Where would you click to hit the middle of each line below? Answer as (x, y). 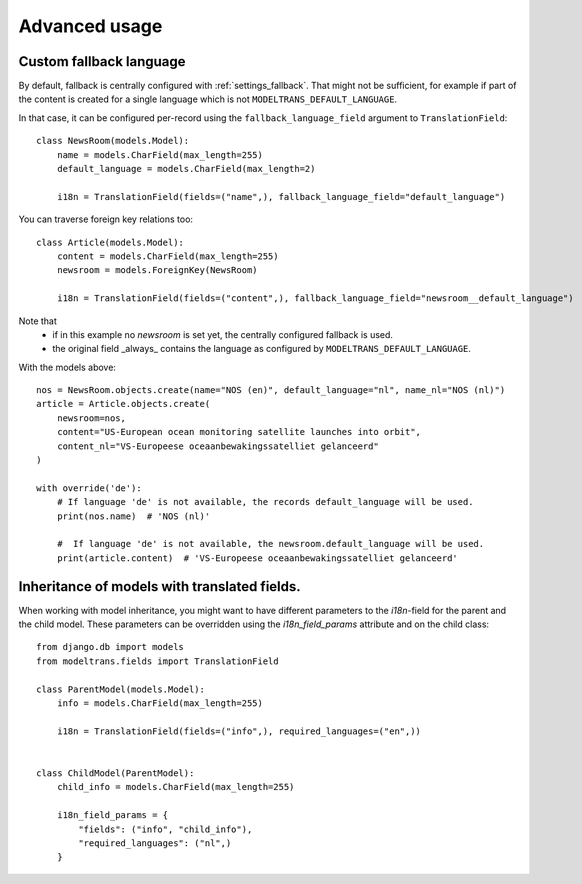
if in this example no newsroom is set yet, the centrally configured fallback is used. (223, 334)
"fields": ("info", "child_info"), (165, 829)
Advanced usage (90, 26)
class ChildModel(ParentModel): (115, 773)
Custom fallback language (102, 61)
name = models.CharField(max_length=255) (160, 154)
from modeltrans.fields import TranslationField (157, 661)
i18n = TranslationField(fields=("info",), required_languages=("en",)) (239, 731)
